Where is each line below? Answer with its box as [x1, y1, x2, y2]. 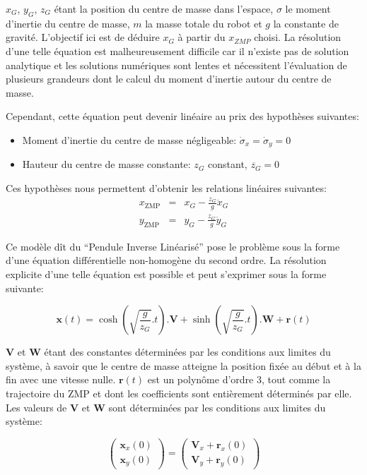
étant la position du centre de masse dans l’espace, [54, 1, 274, 16]
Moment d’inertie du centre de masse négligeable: [22, 132, 237, 147]
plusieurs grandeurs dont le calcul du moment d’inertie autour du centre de [6, 71, 332, 86]
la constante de [273, 16, 339, 30]
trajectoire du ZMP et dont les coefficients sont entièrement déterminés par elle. [6, 385, 352, 400]
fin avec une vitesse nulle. [6, 372, 116, 387]
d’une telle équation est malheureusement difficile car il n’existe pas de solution [6, 43, 349, 58]
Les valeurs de [6, 399, 67, 414]
